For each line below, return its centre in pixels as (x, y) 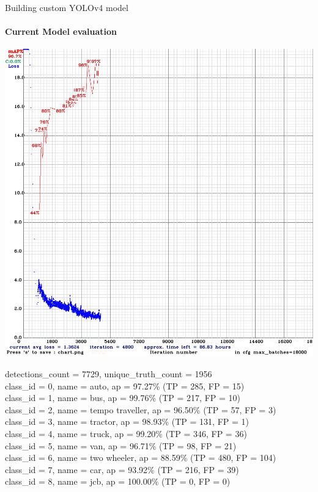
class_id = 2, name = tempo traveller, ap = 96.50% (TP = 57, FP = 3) (141, 409)
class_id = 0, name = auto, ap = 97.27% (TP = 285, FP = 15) (125, 385)
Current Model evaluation (61, 31)
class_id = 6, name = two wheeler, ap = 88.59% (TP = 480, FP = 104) (141, 458)
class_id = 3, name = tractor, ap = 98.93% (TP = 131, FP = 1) (127, 421)
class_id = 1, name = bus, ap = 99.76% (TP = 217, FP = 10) (123, 398)
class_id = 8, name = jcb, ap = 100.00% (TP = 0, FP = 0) (118, 481)
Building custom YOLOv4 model (67, 7)
